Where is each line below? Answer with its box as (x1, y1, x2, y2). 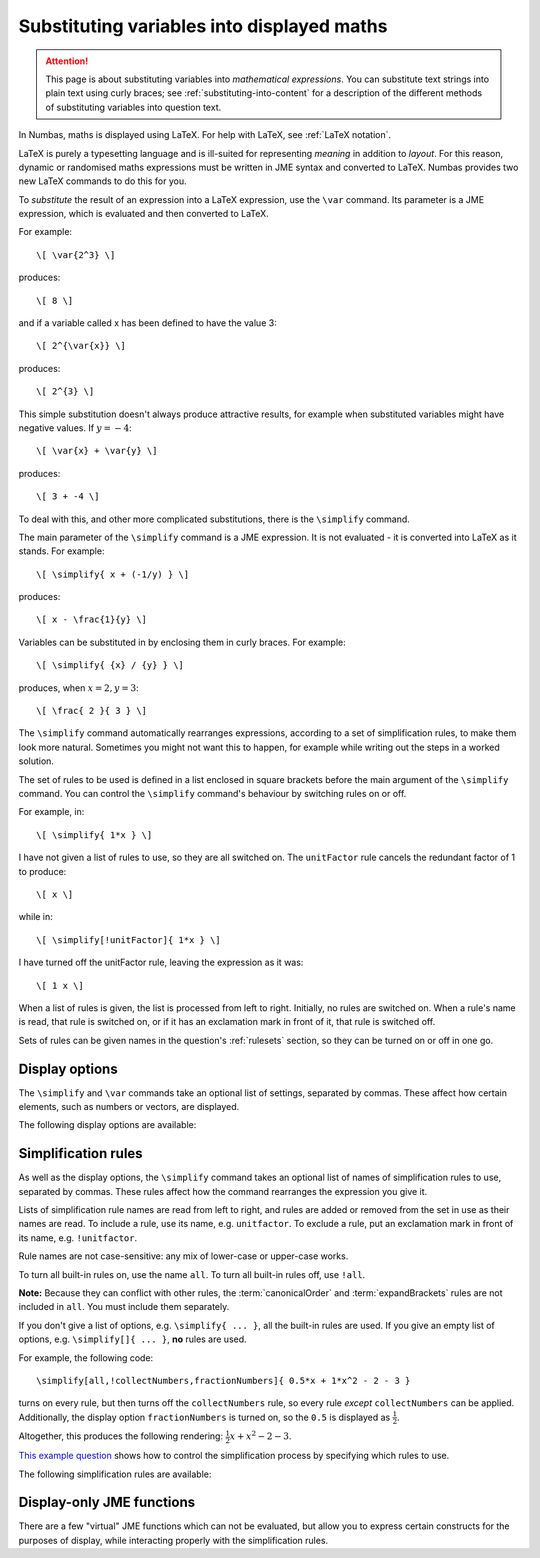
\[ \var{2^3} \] (36, 249, 116, 260)
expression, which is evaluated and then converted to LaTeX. (18, 208, 269, 220)
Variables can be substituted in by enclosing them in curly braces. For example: (18, 636, 347, 648)
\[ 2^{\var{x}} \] (36, 340, 127, 352)
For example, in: (18, 806, 85, 818)
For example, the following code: (18, 1351, 154, 1364)
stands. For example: (18, 545, 105, 557)
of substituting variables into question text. (45, 101, 222, 113)
